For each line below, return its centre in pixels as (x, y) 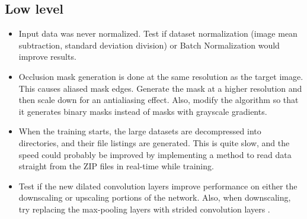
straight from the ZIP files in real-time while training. (116, 166)
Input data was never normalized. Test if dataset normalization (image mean (158, 33)
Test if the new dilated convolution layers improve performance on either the (158, 186)
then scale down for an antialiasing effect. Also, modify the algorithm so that (159, 100)
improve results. (47, 57)
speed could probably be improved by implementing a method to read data (155, 154)
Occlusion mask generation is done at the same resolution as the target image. (161, 76)
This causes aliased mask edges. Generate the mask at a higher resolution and (160, 88)
